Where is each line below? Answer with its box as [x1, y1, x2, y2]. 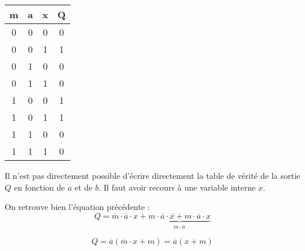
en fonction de [13, 181, 65, 193]
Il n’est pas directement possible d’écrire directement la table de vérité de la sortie [5, 169, 300, 181]
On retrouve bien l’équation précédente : [5, 201, 150, 213]
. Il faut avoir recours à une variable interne [99, 181, 256, 193]
